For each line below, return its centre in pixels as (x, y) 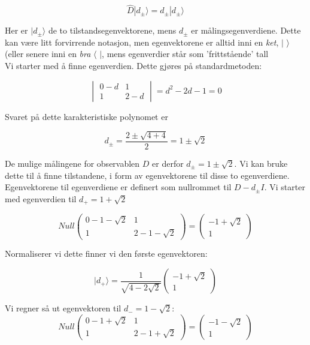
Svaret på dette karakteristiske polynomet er (86, 116)
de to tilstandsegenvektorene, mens (112, 30)
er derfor (168, 163)
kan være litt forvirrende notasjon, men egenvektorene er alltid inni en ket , (142, 42)
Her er (16, 30)
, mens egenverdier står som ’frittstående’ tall (185, 54)
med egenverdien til (41, 198)
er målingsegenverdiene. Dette (246, 30)
